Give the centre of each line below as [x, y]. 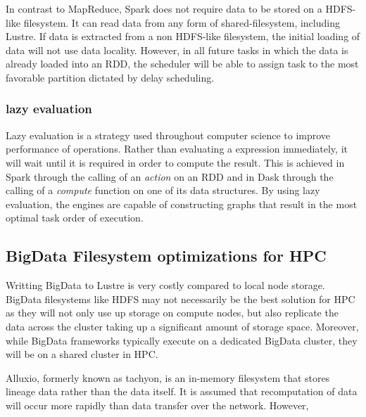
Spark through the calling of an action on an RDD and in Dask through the [170, 176]
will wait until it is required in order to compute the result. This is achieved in [175, 162]
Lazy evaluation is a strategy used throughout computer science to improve [168, 135]
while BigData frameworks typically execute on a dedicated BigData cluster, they [182, 340]
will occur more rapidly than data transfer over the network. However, [157, 405]
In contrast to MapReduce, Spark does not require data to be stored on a [164, 8]
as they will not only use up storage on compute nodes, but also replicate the [172, 313]
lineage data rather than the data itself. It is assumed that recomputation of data [182, 391]
